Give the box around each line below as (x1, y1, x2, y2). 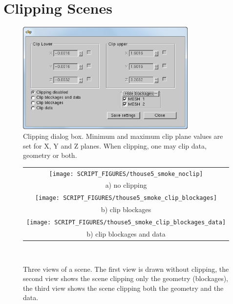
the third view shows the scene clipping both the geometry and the (23, 282, 224, 293)
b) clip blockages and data (86, 228, 166, 239)
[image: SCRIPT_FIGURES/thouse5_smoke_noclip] (49, 170, 203, 177)
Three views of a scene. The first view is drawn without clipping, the (23, 263, 229, 274)
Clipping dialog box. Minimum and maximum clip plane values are (23, 131, 223, 141)
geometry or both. (23, 150, 77, 160)
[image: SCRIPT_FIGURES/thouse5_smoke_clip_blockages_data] (26, 219, 226, 226)
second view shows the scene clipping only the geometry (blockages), (23, 273, 228, 283)
